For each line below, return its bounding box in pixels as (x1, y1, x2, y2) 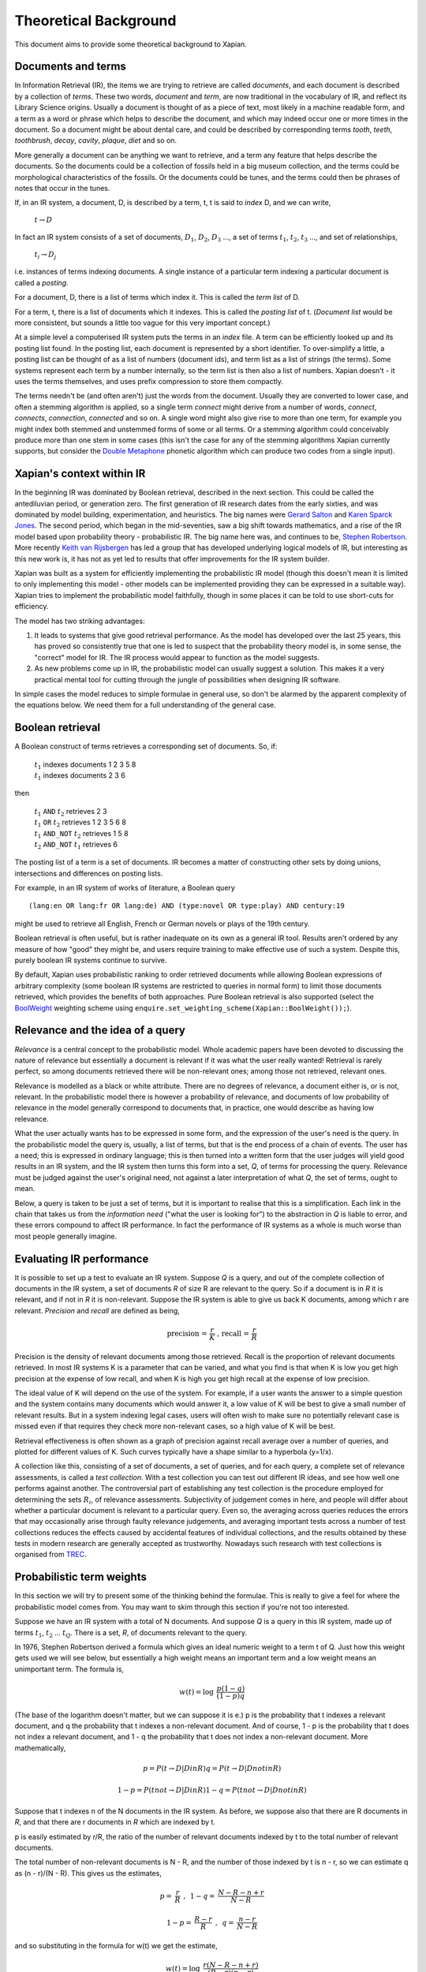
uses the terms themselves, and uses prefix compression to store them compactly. (14, 377, 284, 386)
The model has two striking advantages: (14, 616, 145, 626)
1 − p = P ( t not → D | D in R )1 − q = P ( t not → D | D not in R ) (117, 1786, 307, 1795)
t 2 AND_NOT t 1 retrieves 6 (34, 839, 118, 851)
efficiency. (14, 602, 49, 611)
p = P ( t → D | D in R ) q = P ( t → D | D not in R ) (142, 1764, 282, 1773)
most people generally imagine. (14, 1231, 118, 1241)
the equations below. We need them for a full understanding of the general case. (14, 700, 276, 710)
